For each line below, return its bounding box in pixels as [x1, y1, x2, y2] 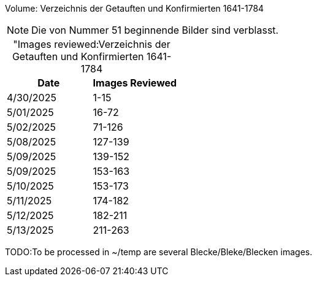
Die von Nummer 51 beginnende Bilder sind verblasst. [31, 24, 279, 36]
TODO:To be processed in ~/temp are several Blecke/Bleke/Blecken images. [5, 247, 313, 257]
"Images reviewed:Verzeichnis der [13, 38, 170, 50]
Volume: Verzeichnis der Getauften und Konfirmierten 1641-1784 [5, 3, 264, 13]
